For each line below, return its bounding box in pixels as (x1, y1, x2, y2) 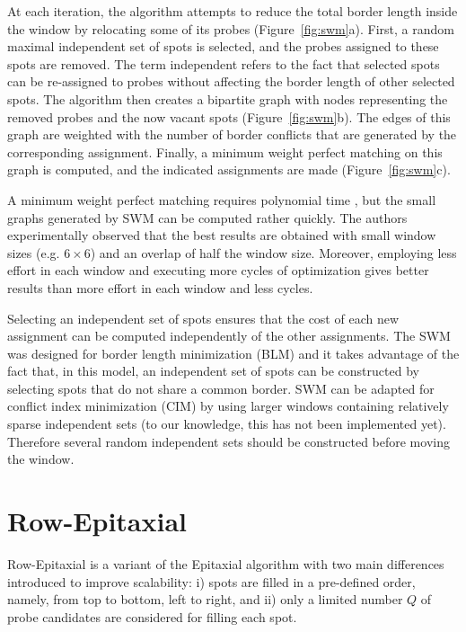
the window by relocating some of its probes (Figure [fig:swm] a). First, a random (7, 19, 454, 38)
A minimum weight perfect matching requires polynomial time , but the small (7, 190, 436, 209)
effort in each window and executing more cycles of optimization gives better (7, 261, 429, 280)
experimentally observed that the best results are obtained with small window (7, 226, 436, 245)
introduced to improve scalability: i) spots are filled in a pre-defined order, (7, 572, 416, 591)
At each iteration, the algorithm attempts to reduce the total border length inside (7, 2, 458, 20)
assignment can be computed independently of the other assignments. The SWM (7, 326, 451, 345)
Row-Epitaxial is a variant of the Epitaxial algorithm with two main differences (7, 554, 444, 573)
